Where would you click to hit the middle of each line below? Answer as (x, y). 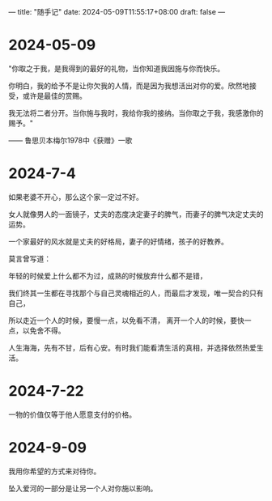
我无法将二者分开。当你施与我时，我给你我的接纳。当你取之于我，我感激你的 (136, 113)
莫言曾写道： (30, 258)
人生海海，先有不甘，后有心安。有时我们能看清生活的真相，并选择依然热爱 (132, 347)
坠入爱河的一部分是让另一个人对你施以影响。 (83, 488)
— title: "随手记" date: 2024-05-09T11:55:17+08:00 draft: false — (117, 12)
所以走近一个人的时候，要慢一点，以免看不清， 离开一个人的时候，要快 (126, 320)
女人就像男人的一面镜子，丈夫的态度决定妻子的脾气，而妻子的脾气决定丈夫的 (136, 214)
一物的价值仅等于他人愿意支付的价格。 (72, 414)
